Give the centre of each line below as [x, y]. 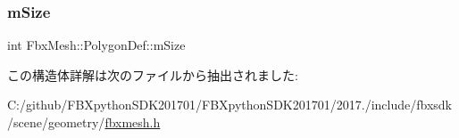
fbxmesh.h [133, 122]
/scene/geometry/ [56, 122]
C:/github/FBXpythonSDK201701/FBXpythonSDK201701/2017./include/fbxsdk [229, 105]
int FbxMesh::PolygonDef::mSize [96, 45]
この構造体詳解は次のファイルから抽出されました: [153, 74]
